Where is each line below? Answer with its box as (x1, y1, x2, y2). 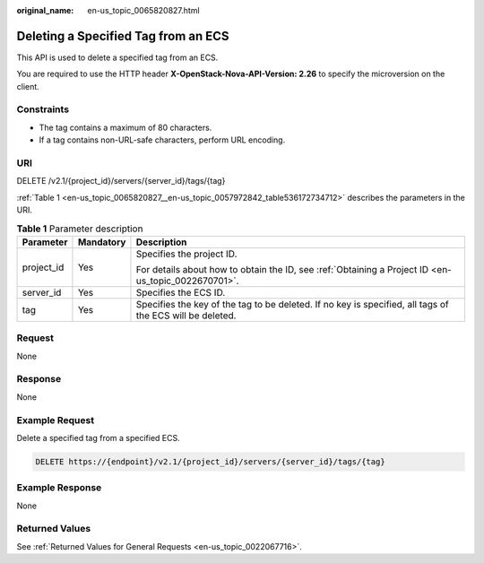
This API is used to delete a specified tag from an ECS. (16, 52, 219, 63)
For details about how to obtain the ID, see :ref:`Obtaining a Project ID (135, 263, 429, 275)
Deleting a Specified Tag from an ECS (16, 28, 229, 44)
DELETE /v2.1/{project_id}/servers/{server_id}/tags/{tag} (16, 176, 226, 186)
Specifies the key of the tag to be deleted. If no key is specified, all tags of (135, 298, 449, 310)
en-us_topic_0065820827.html (87, 5, 201, 15)
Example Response (16, 481, 102, 494)
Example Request (16, 413, 94, 426)
